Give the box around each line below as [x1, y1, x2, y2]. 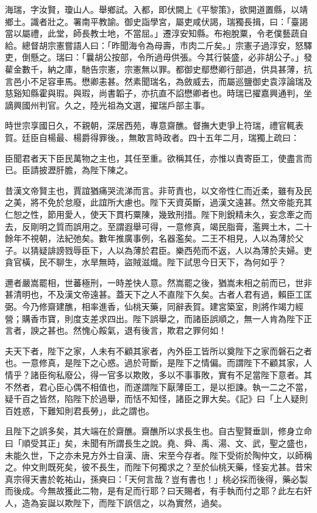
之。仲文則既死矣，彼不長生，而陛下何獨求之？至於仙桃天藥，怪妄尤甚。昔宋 [5, 461, 312, 473]
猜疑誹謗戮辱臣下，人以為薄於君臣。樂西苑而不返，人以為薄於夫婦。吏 [30, 243, 312, 256]
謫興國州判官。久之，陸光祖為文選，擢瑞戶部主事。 [5, 98, 210, 111]
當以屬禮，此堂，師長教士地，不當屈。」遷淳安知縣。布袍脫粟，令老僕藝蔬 [5, 27, 299, 40]
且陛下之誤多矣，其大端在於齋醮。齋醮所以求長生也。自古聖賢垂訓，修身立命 [5, 425, 312, 437]
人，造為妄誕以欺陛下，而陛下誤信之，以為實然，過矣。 [5, 496, 227, 509]
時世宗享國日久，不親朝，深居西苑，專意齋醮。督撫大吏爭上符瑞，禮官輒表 [5, 119, 304, 132]
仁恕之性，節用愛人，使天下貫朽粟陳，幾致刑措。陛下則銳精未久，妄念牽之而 [5, 207, 312, 220]
